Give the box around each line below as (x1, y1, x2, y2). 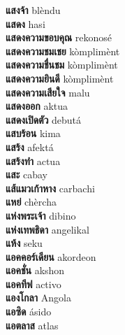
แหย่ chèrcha (6, 194, 57, 209)
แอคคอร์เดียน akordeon (6, 249, 96, 264)
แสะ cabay (6, 167, 47, 182)
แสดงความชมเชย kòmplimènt (6, 43, 120, 58)
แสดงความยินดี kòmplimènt (6, 71, 114, 85)
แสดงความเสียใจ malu (6, 85, 90, 99)
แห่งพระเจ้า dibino (6, 208, 76, 222)
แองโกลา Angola (6, 290, 71, 305)
